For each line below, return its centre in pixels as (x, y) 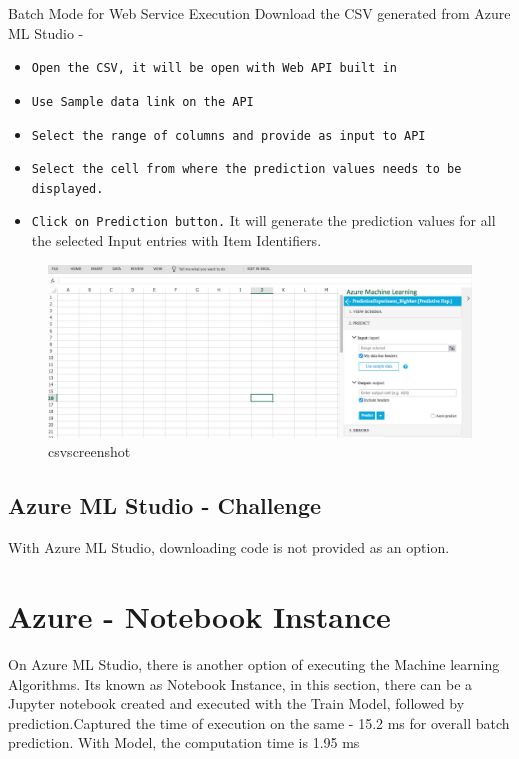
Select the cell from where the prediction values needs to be (246, 169)
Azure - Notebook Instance (199, 615)
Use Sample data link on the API (142, 101)
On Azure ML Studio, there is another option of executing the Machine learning (254, 663)
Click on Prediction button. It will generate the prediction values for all (263, 220)
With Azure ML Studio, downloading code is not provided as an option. (229, 547)
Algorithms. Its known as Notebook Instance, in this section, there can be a (240, 683)
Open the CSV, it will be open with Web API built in (214, 68)
